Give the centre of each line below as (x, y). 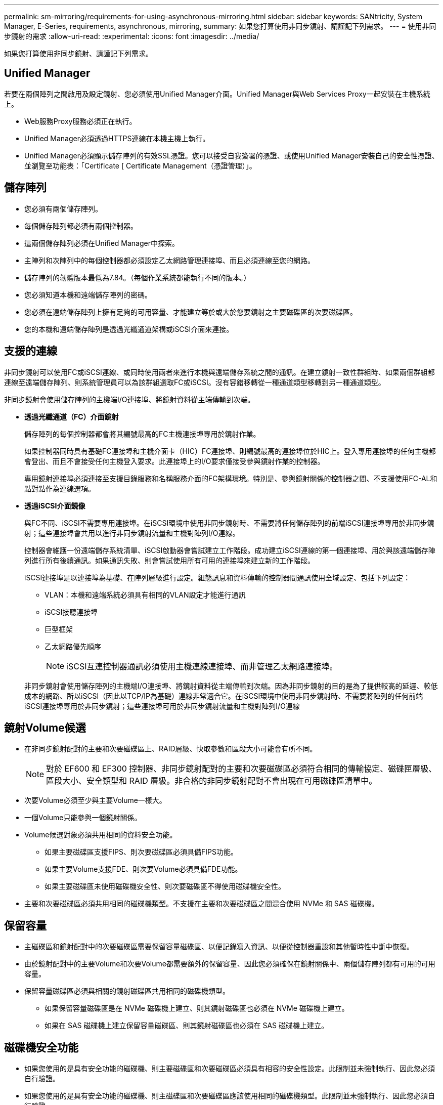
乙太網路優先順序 (73, 646)
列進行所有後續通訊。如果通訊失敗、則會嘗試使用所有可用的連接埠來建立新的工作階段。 (169, 560)
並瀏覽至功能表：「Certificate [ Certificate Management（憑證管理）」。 (140, 165)
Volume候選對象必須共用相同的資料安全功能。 (101, 835)
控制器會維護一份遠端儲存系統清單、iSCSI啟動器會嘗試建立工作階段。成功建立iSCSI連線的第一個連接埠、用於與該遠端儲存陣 (230, 550)
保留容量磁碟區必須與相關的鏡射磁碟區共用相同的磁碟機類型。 (127, 991)
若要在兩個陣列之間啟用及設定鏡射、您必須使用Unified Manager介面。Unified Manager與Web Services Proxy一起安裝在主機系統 (217, 94)
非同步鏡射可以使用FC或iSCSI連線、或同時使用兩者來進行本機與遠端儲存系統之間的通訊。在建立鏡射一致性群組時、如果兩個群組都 (219, 372)
